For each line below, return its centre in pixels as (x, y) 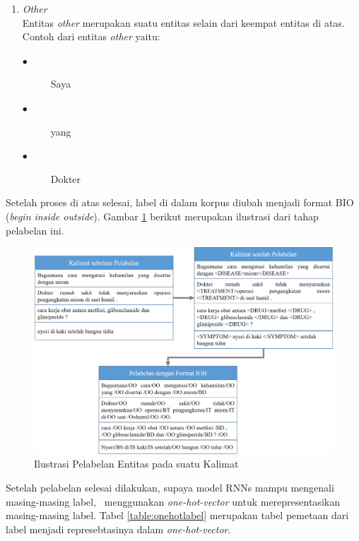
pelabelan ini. (35, 230)
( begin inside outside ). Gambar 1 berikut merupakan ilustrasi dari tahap (162, 216)
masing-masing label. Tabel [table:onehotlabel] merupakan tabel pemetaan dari (177, 515)
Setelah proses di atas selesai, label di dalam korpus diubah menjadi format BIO (180, 202)
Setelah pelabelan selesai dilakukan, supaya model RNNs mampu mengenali (170, 488)
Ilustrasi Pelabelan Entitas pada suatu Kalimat (136, 464)
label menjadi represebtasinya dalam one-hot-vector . (118, 529)
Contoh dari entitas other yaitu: (91, 36)
